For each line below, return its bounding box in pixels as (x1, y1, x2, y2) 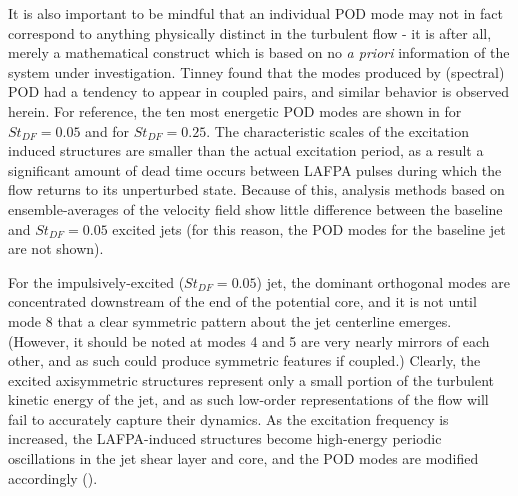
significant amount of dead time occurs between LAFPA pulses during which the (8, 159, 502, 180)
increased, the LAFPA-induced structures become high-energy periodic (8, 428, 442, 449)
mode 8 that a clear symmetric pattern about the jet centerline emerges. (8, 310, 452, 331)
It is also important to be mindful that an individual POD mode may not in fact (8, 3, 503, 23)
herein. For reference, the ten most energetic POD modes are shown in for (8, 100, 462, 121)
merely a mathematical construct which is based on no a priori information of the (8, 42, 510, 63)
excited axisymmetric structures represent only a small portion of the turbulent (8, 369, 494, 390)
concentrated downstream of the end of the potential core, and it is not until (8, 291, 477, 312)
